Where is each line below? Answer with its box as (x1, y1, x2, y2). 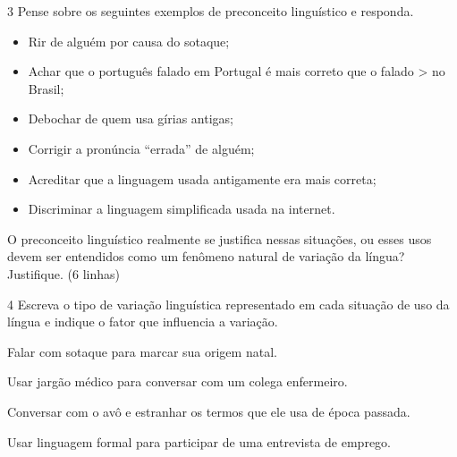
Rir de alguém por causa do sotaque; (28, 31, 230, 50)
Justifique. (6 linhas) (7, 264, 120, 283)
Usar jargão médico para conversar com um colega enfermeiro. (7, 372, 348, 391)
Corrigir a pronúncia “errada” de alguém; (28, 139, 255, 157)
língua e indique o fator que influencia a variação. (7, 312, 278, 331)
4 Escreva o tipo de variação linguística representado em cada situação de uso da (7, 294, 450, 313)
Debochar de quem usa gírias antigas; (28, 109, 233, 128)
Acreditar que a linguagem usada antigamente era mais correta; (28, 169, 377, 188)
